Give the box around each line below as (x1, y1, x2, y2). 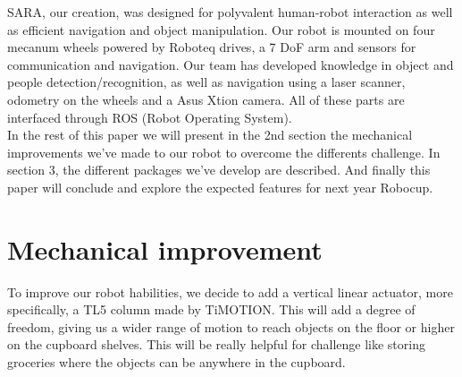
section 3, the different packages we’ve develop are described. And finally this (7, 160, 431, 179)
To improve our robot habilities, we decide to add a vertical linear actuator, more (7, 282, 453, 301)
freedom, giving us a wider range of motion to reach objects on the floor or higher (7, 317, 455, 336)
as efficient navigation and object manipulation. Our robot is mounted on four (7, 20, 435, 39)
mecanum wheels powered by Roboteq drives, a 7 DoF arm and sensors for (7, 38, 416, 56)
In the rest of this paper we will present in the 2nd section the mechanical (7, 125, 413, 144)
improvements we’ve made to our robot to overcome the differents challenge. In (7, 142, 441, 161)
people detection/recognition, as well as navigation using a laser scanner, (7, 73, 406, 91)
